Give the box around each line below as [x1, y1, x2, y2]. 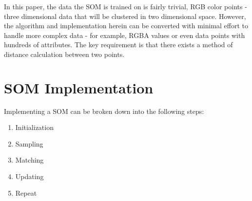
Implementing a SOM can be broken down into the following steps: [4, 106, 204, 116]
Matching [15, 155, 44, 165]
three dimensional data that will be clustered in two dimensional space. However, [4, 11, 246, 21]
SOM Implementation [4, 77, 154, 97]
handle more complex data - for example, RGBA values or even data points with [4, 30, 245, 40]
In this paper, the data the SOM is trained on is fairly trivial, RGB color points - [4, 1, 247, 11]
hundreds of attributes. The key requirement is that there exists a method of [4, 39, 233, 50]
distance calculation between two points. [4, 49, 125, 59]
